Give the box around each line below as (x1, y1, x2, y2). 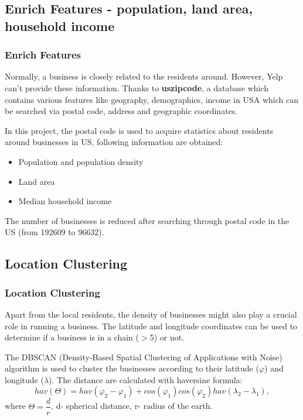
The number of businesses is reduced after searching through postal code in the (5, 214, 290, 226)
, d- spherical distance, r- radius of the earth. (51, 400, 213, 412)
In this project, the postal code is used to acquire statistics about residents (5, 124, 274, 136)
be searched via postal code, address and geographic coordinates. (5, 105, 238, 117)
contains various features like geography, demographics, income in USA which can (5, 93, 298, 105)
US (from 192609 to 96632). (5, 226, 104, 238)
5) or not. (149, 331, 185, 343)
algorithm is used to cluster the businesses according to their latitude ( (5, 362, 259, 374)
